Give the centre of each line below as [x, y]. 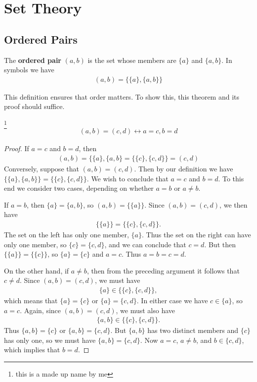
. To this [231, 178]
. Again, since [41, 310]
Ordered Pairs [41, 39]
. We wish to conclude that [128, 178]
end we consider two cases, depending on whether [79, 188]
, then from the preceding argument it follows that [163, 270]
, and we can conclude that [145, 244]
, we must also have [146, 310]
